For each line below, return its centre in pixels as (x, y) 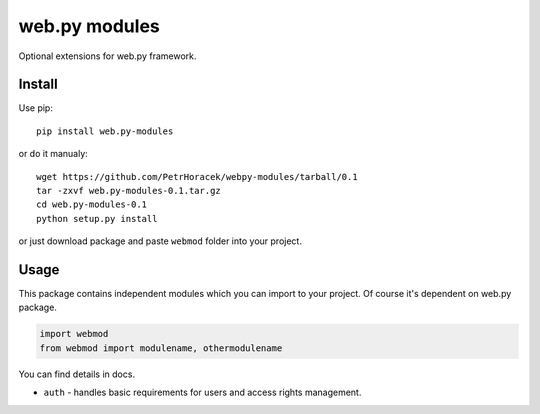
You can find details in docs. (76, 374)
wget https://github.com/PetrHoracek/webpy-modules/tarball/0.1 (197, 176)
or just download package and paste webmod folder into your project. (160, 241)
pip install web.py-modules (105, 131)
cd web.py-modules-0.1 (92, 204)
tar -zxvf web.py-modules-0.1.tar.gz (129, 191)
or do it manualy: (53, 154)
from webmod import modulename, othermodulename (161, 348)
